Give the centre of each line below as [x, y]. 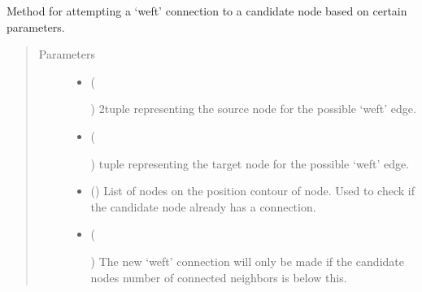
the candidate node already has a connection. [203, 206]
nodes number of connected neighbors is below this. [219, 277]
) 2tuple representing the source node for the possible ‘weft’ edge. [253, 109]
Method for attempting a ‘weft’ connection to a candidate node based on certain [207, 11]
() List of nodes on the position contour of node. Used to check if [252, 191]
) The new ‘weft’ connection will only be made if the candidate [247, 261]
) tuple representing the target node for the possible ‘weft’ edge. [250, 163]
